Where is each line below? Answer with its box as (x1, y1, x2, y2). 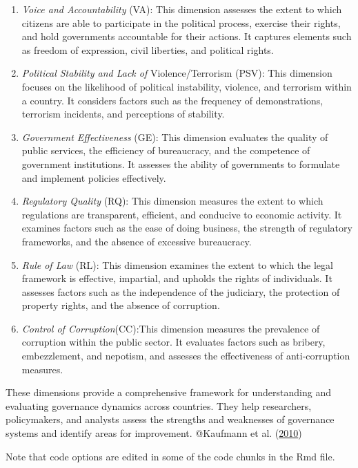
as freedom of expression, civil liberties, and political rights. (21, 42, 274, 57)
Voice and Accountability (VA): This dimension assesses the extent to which (21, 2, 342, 16)
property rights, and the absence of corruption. (21, 298, 220, 312)
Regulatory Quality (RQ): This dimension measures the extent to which (21, 194, 324, 208)
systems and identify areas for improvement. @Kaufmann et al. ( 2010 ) (6, 426, 302, 440)
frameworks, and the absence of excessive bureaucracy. (21, 234, 252, 248)
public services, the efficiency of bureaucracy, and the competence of (21, 143, 310, 158)
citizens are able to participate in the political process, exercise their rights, (21, 15, 341, 30)
